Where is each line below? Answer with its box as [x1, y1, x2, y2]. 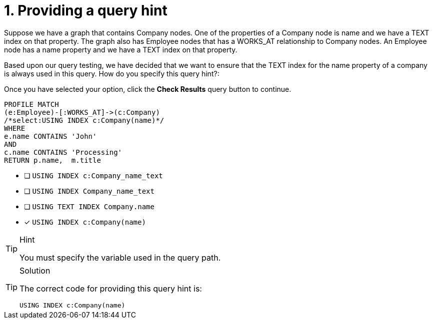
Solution [19, 265, 50, 276]
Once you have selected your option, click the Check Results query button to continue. [4, 84, 291, 93]
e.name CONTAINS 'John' [4, 132, 97, 140]
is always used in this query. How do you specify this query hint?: [4, 69, 219, 78]
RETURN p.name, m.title [4, 156, 101, 164]
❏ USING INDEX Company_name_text [24, 186, 154, 195]
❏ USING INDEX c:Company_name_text [24, 171, 163, 180]
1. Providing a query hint [4, 2, 167, 19]
